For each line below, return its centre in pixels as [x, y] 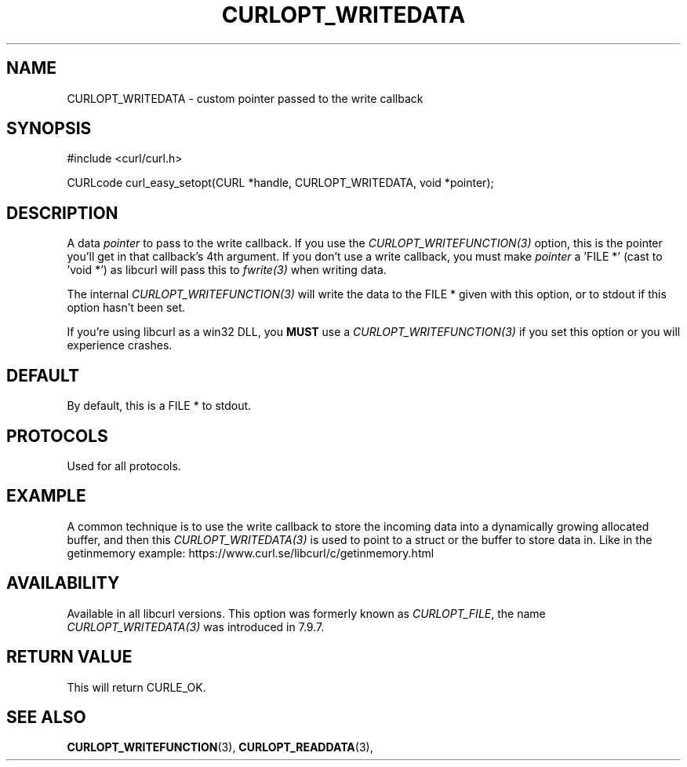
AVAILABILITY [63, 583]
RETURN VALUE [69, 657]
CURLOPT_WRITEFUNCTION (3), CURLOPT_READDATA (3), [220, 747]
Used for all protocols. [124, 466]
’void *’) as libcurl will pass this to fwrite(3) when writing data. [227, 270]
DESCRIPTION [62, 213]
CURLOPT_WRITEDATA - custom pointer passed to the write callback [245, 98]
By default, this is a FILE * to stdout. [159, 406]
